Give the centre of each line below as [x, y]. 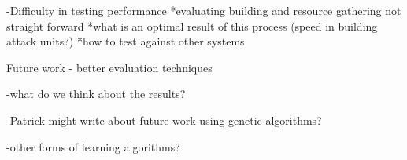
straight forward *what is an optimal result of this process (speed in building [192, 25]
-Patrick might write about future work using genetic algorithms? [164, 120]
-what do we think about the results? [96, 94]
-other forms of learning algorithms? [93, 146]
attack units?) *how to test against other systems [126, 41]
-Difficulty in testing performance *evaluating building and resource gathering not [204, 10]
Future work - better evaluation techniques [109, 67]
